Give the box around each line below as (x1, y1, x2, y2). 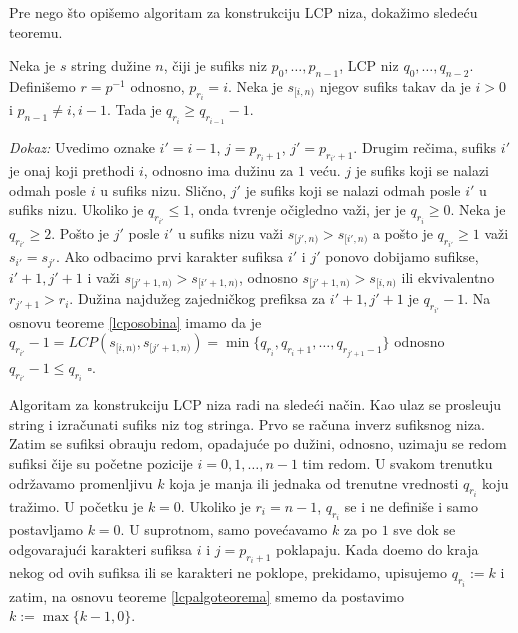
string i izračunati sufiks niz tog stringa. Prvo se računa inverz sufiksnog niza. (9, 413, 485, 434)
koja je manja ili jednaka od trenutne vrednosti (169, 472, 459, 493)
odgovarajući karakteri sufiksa (9, 539, 193, 560)
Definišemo (9, 75, 76, 96)
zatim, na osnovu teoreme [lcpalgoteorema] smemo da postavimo (9, 585, 405, 606)
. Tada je (106, 99, 162, 120)
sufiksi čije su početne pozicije (9, 452, 193, 473)
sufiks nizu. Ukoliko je (9, 199, 144, 220)
